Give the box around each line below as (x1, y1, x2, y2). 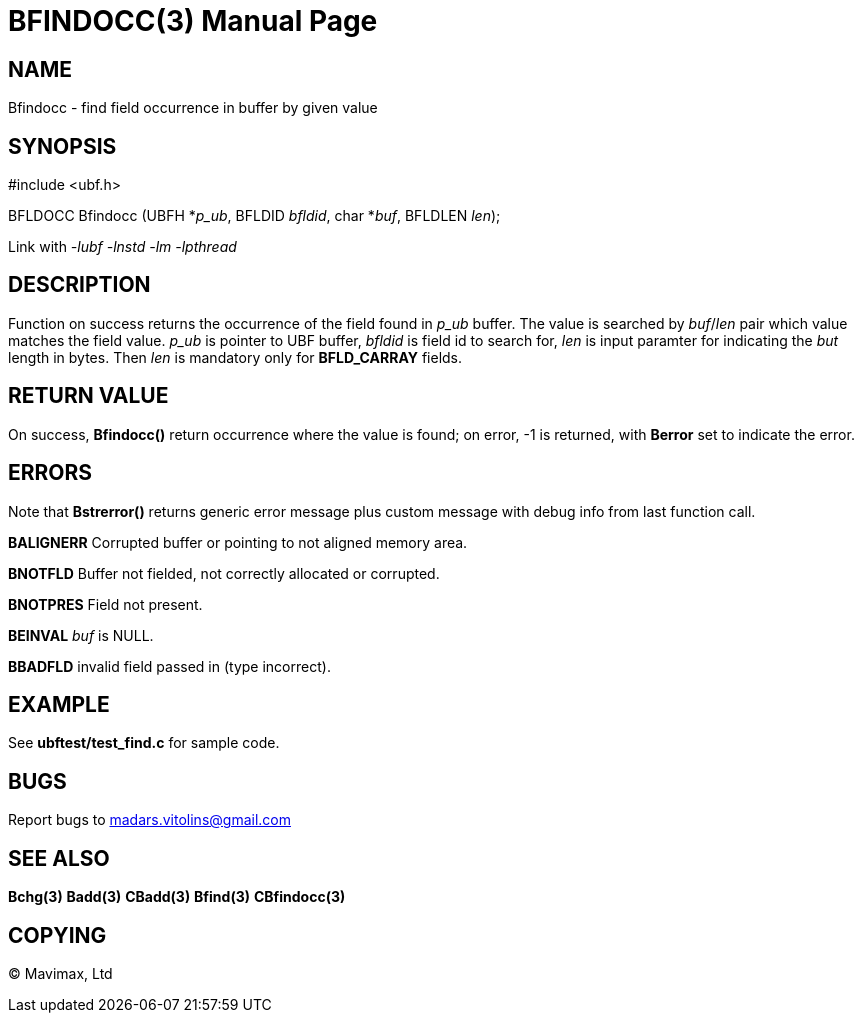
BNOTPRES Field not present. (8, 595, 203, 613)
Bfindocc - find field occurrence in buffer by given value (8, 99, 378, 117)
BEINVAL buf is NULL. (8, 626, 154, 644)
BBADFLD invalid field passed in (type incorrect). (8, 657, 331, 675)
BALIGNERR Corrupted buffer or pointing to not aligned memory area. (8, 533, 468, 551)
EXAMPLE (8, 691, 110, 717)
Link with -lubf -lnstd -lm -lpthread (8, 238, 237, 256)
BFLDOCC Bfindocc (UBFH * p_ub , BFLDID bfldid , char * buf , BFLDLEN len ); (8, 207, 501, 225)
